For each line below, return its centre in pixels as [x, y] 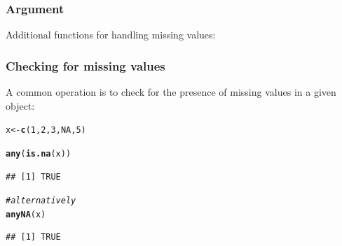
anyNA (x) [26, 214]
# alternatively [41, 201]
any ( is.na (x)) [39, 153]
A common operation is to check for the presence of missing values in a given [171, 92]
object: [20, 105]
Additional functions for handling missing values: [111, 35]
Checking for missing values [85, 65]
